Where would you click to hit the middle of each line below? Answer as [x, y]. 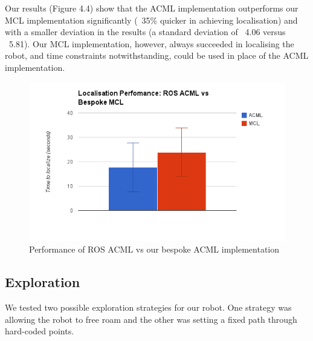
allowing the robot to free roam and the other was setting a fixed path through [151, 319]
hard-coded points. [40, 331]
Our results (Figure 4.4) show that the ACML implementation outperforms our [152, 8]
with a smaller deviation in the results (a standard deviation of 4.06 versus [145, 32]
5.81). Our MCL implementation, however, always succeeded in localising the [151, 43]
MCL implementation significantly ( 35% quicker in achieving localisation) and [151, 20]
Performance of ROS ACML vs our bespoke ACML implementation [154, 249]
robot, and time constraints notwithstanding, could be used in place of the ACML [157, 55]
